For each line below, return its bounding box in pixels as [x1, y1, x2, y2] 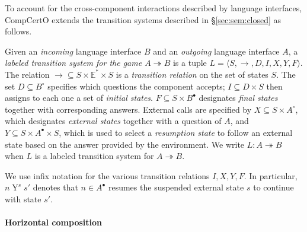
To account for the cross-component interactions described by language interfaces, [5, 2, 302, 14]
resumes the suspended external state [108, 181, 244, 193]
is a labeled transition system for [34, 150, 154, 162]
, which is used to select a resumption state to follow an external [59, 126, 293, 138]
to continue [253, 181, 294, 193]
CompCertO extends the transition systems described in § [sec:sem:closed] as [5, 13, 282, 26]
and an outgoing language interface [153, 45, 280, 57]
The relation [5, 68, 50, 80]
